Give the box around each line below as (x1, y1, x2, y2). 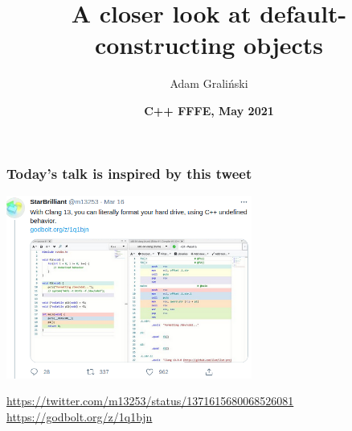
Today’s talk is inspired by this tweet (6, 163, 252, 183)
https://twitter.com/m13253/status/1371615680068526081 (6, 392, 294, 409)
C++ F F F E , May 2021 (144, 102, 274, 118)
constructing (94, 28, 235, 61)
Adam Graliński (170, 75, 248, 92)
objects (244, 28, 324, 61)
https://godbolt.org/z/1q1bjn (6, 408, 153, 425)
